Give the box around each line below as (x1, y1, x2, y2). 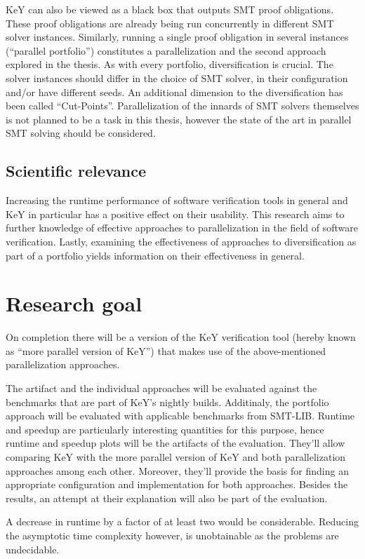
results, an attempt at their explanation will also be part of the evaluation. (6, 490, 328, 505)
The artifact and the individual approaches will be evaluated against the (6, 381, 317, 396)
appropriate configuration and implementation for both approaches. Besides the (6, 477, 348, 492)
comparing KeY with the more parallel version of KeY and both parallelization (6, 449, 346, 464)
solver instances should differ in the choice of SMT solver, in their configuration (6, 70, 348, 85)
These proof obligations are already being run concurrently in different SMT (6, 15, 334, 30)
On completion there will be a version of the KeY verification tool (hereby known (6, 330, 356, 344)
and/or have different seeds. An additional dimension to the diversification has (6, 84, 343, 99)
